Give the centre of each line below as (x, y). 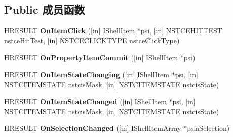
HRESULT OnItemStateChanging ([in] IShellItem (87, 74)
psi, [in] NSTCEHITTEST (181, 31)
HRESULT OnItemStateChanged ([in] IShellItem (85, 101)
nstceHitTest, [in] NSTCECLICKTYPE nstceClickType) (92, 40)
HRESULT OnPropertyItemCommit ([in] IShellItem (91, 57)
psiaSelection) (208, 128)
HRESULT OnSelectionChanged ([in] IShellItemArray (93, 128)
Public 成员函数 (45, 9)
